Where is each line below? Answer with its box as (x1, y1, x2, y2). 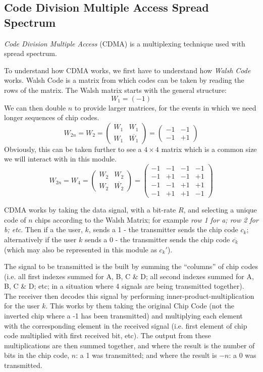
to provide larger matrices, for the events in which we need (74, 102, 256, 113)
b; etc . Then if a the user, (4, 224, 83, 235)
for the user (4, 300, 40, 311)
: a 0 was (229, 350, 256, 360)
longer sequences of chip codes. (4, 112, 99, 123)
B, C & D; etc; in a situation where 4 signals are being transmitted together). (4, 281, 244, 291)
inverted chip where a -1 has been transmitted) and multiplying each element (4, 310, 243, 321)
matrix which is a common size (161, 143, 257, 154)
